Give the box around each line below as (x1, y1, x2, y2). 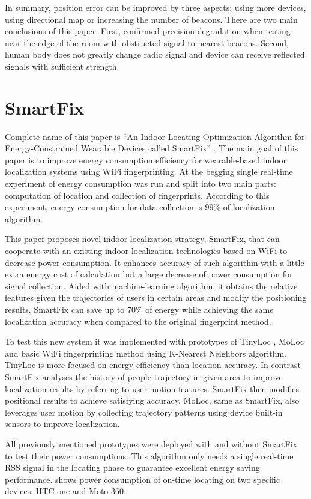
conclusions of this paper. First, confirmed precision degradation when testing (5, 25, 291, 37)
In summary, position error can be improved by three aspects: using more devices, (5, 1, 306, 13)
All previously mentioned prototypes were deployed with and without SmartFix (5, 437, 298, 450)
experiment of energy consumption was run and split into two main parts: (5, 177, 276, 190)
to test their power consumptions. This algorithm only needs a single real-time (5, 449, 294, 462)
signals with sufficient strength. (5, 59, 119, 72)
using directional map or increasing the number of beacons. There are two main (5, 13, 298, 25)
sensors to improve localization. (5, 417, 120, 430)
